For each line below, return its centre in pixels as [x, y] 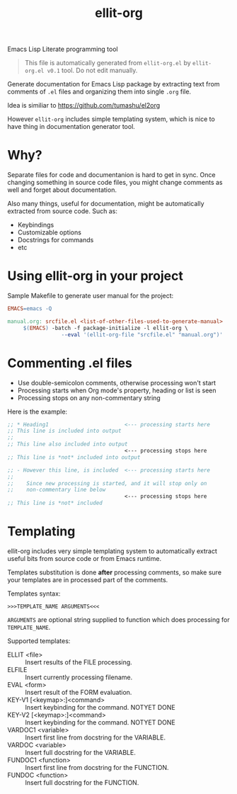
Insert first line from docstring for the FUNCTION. [97, 767]
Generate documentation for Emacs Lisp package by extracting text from [114, 84]
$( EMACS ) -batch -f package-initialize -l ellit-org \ [106, 328]
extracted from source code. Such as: [63, 211]
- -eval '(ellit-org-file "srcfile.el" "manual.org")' [142, 334]
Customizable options [49, 232]
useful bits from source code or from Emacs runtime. [84, 558]
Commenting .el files [70, 363]
